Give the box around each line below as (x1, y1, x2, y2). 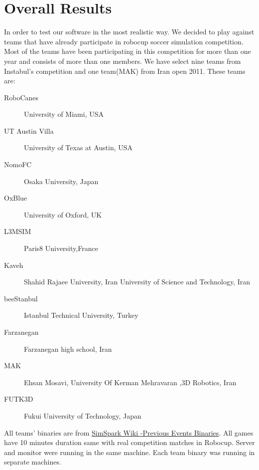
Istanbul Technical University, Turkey (24, 310, 138, 320)
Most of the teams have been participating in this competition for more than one (4, 46, 251, 56)
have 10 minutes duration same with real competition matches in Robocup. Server (4, 437, 255, 448)
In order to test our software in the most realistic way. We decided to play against (4, 26, 255, 37)
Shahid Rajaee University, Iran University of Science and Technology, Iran (24, 276, 250, 287)
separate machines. (4, 457, 61, 467)
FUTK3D (4, 394, 33, 404)
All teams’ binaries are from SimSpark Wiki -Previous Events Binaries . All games (4, 427, 254, 438)
